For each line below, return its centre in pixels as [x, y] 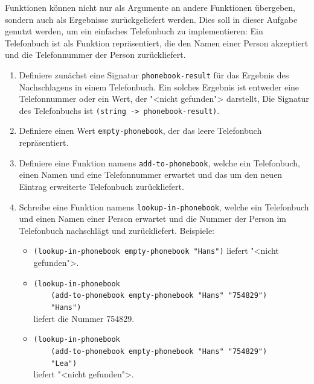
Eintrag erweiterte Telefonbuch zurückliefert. [101, 186]
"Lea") [64, 363]
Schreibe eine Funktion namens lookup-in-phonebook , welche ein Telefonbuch [164, 206]
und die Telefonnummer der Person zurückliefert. [95, 55]
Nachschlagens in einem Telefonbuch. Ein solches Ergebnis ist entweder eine [159, 87]
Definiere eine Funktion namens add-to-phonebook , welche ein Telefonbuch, [159, 162]
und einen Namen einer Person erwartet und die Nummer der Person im [152, 219]
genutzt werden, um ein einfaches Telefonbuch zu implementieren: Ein [134, 31]
